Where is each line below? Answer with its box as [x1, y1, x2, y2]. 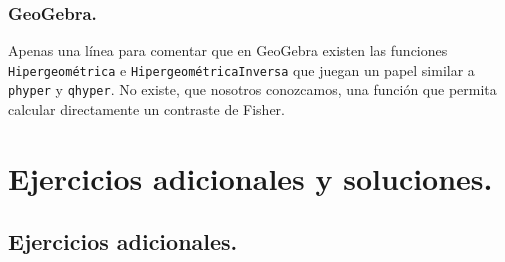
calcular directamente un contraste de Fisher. [8, 99, 285, 120]
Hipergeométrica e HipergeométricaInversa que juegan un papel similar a [8, 59, 475, 80]
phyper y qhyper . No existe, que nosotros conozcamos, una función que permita [8, 79, 497, 100]
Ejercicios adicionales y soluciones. [8, 157, 493, 198]
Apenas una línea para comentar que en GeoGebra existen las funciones [8, 40, 448, 61]
